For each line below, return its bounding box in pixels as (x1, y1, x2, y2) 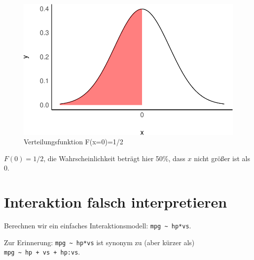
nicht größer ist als (194, 153, 251, 163)
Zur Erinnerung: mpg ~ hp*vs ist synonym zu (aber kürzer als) (4, 237, 195, 247)
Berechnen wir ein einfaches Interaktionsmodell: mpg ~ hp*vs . (4, 220, 191, 231)
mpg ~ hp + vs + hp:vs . (4, 247, 80, 257)
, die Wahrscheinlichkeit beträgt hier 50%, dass (43, 153, 185, 163)
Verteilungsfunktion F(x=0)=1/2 (24, 136, 123, 147)
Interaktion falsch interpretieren (4, 192, 227, 212)
